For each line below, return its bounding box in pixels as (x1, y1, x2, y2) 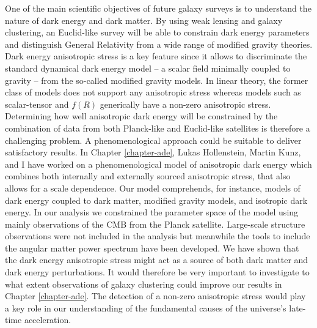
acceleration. (24, 313, 71, 326)
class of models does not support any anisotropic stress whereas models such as (5, 86, 301, 99)
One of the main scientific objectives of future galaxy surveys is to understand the (5, 2, 312, 14)
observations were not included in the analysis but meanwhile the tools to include (5, 229, 310, 242)
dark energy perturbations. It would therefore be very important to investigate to (5, 266, 310, 278)
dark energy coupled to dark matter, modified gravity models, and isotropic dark (5, 193, 308, 206)
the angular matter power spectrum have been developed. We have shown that (5, 241, 299, 254)
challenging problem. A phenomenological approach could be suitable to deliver (5, 133, 302, 146)
